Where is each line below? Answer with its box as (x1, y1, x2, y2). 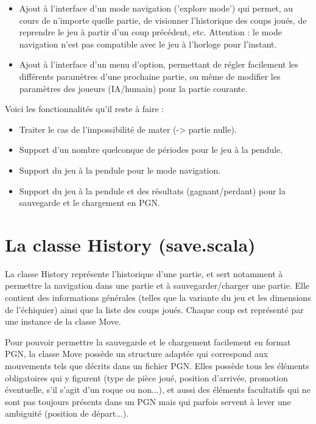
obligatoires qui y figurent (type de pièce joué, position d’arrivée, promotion (5, 371, 288, 384)
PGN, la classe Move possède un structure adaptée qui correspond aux (5, 347, 269, 360)
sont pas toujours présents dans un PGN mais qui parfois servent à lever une (5, 395, 291, 408)
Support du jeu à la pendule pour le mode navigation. (19, 163, 221, 176)
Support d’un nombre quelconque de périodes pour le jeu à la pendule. (19, 143, 283, 156)
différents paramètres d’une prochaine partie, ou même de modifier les (19, 69, 281, 82)
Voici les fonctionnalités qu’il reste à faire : (5, 102, 164, 115)
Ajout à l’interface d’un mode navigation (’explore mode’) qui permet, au (19, 2, 293, 14)
